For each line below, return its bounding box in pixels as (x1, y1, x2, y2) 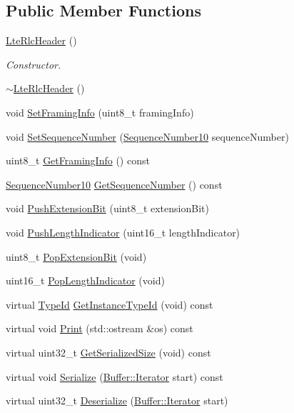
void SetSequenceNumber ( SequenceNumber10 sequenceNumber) (6, 129, 289, 144)
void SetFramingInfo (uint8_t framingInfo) (6, 104, 194, 119)
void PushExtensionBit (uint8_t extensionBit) (6, 201, 209, 216)
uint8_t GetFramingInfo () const (6, 153, 150, 168)
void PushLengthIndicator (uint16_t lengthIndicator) (6, 224, 240, 239)
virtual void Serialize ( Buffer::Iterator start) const (6, 369, 223, 384)
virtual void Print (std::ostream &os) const (6, 321, 193, 336)
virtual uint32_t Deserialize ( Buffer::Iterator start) (6, 393, 228, 408)
